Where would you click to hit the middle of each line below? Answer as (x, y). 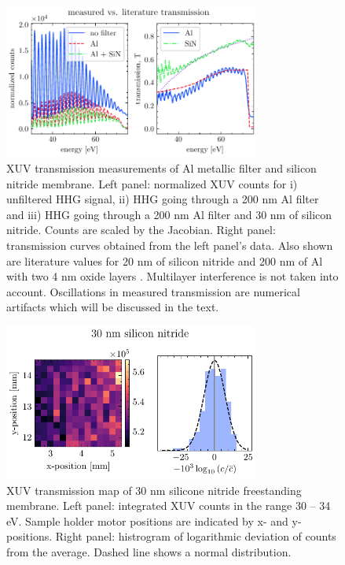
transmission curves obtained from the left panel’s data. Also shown (170, 245)
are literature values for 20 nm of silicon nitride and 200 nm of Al (165, 260)
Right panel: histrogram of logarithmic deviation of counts (196, 536)
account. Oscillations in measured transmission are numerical (153, 291)
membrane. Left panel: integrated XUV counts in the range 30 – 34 (169, 506)
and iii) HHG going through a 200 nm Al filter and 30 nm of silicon (169, 214)
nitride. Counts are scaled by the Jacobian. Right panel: (141, 230)
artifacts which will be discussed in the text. (113, 307)
